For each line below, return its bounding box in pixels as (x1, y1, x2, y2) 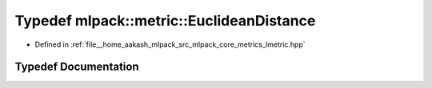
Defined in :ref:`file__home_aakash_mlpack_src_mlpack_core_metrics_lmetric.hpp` (34, 40, 306, 49)
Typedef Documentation (14, 60, 139, 74)
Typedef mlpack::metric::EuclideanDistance (14, 12, 316, 29)
